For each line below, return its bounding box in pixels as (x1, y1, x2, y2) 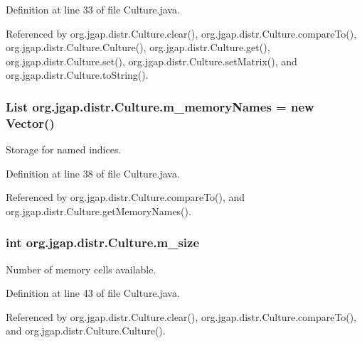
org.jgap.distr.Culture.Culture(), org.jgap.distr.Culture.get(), (6, 40, 270, 55)
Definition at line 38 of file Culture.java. (6, 165, 180, 180)
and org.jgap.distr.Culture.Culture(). (6, 323, 166, 338)
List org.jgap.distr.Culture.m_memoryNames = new (6, 97, 314, 115)
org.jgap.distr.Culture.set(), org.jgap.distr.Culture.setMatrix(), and (6, 53, 297, 68)
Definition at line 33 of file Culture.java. (6, 2, 180, 16)
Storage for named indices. (6, 142, 122, 157)
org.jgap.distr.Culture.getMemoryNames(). (6, 203, 191, 218)
